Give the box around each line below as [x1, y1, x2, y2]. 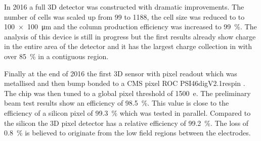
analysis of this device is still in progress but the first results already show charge [4, 31, 256, 41]
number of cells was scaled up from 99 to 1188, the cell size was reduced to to [4, 11, 245, 22]
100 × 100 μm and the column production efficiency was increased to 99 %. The [4, 21, 257, 32]
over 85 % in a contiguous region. [4, 51, 109, 61]
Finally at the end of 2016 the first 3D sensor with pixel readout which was [4, 68, 237, 78]
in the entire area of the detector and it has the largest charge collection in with [4, 41, 252, 52]
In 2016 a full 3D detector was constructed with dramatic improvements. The [4, 2, 244, 12]
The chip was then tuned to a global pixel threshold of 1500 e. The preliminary [4, 87, 251, 98]
